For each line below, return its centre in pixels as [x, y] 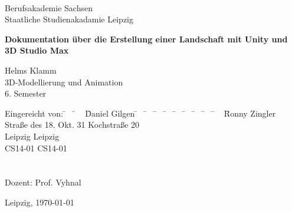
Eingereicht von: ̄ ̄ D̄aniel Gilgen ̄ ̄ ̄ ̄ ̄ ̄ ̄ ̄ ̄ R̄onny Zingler [140, 113]
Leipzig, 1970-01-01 [40, 202]
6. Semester [26, 93]
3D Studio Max [37, 50]
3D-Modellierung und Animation [64, 82]
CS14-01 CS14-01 [36, 148]
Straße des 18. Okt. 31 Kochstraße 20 [72, 125]
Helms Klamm [31, 70]
